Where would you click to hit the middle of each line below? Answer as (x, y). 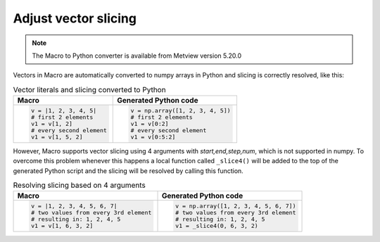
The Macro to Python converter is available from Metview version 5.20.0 (137, 56)
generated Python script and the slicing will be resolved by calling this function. (128, 171)
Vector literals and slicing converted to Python (89, 89)
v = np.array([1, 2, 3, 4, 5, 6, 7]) (235, 206)
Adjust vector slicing (75, 18)
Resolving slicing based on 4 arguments (79, 185)
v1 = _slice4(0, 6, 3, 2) (216, 226)
